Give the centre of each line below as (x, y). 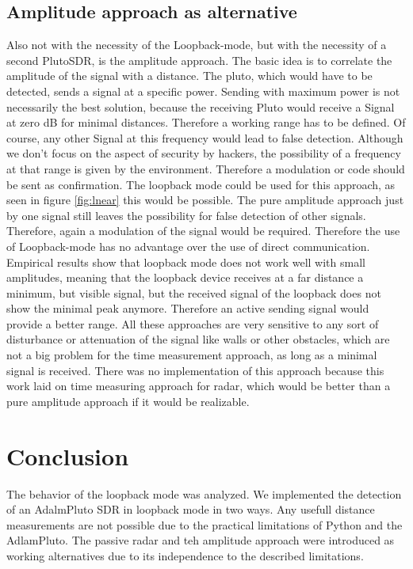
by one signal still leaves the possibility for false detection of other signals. (186, 215)
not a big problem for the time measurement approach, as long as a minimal (192, 355)
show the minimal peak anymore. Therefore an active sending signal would (188, 308)
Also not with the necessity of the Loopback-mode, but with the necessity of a (197, 45)
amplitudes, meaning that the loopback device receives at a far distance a (185, 277)
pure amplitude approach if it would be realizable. (128, 401)
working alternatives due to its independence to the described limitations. (185, 555)
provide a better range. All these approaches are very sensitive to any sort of (193, 323)
